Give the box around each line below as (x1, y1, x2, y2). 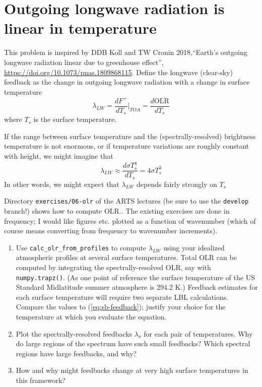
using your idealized (163, 242, 225, 252)
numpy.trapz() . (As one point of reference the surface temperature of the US (16, 272, 255, 282)
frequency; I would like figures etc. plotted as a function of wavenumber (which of (4, 215, 256, 226)
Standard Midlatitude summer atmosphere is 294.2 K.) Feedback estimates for (16, 282, 258, 292)
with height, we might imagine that (4, 151, 113, 161)
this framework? (16, 374, 65, 385)
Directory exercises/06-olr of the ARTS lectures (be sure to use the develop (4, 196, 249, 206)
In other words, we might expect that (4, 178, 119, 189)
